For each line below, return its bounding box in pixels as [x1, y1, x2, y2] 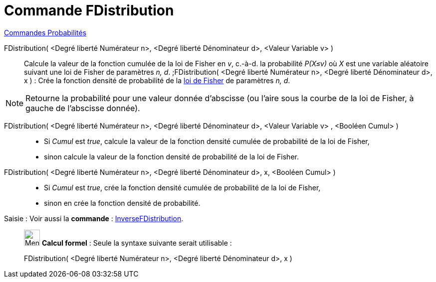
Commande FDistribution [4, 2, 174, 19]
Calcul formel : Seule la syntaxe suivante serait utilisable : [41, 238, 232, 247]
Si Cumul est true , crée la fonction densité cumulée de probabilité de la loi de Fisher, [44, 183, 321, 192]
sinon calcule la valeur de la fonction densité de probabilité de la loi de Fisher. [44, 152, 299, 161]
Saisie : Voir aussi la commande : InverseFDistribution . [4, 214, 184, 223]
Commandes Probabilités [4, 28, 87, 37]
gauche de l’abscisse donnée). [25, 103, 140, 113]
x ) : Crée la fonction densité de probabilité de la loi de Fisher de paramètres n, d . [24, 76, 290, 85]
